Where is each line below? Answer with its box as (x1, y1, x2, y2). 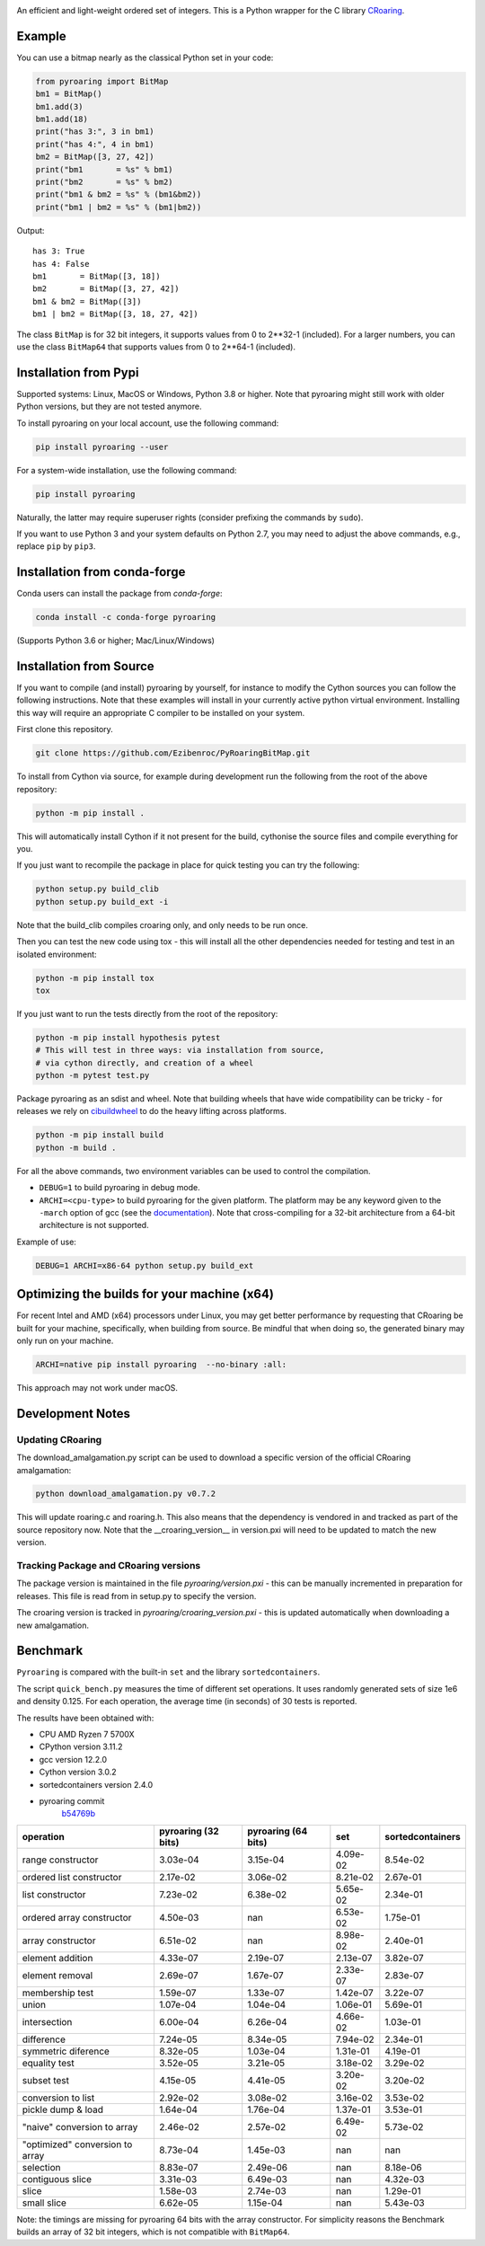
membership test (22, 1986, 94, 1999)
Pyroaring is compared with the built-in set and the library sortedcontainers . (16, 1667, 321, 1677)
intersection (22, 2015, 73, 2028)
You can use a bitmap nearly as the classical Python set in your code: (16, 52, 274, 63)
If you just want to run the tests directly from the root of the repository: (16, 1008, 278, 1019)
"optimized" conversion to (22, 2138, 133, 2151)
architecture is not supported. (39, 1220, 149, 1231)
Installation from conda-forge (16, 564, 186, 579)
